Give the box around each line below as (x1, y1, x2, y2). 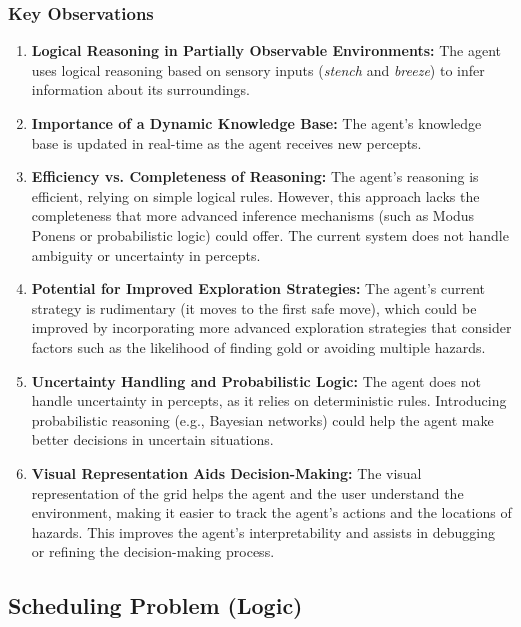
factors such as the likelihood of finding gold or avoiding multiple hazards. (31, 336, 486, 357)
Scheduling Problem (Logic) (8, 590, 303, 621)
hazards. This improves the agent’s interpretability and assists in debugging (31, 521, 495, 542)
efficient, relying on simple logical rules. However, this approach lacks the (31, 185, 480, 206)
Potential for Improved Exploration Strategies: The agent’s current (31, 278, 486, 299)
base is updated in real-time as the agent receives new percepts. (31, 132, 422, 153)
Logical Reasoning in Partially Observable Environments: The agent (31, 40, 501, 61)
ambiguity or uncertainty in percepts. (31, 244, 261, 265)
